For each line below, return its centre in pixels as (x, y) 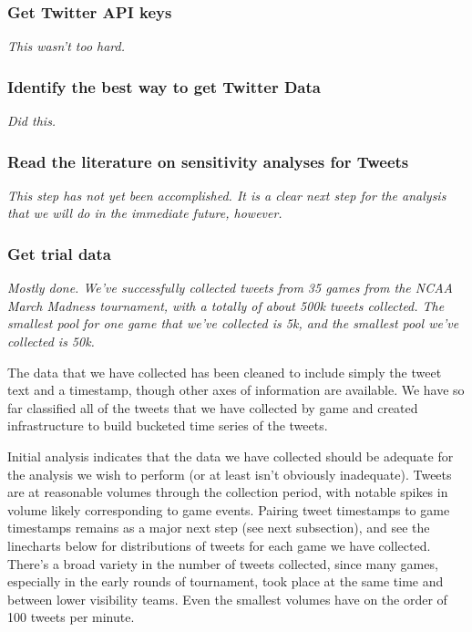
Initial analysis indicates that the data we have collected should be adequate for (231, 456)
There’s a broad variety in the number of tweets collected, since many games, (223, 563)
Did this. (32, 121)
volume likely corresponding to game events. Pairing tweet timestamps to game (229, 509)
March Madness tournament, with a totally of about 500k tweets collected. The (226, 305)
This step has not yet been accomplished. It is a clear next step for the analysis (227, 195)
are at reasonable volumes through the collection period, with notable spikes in (228, 492)
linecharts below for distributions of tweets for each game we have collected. (219, 545)
